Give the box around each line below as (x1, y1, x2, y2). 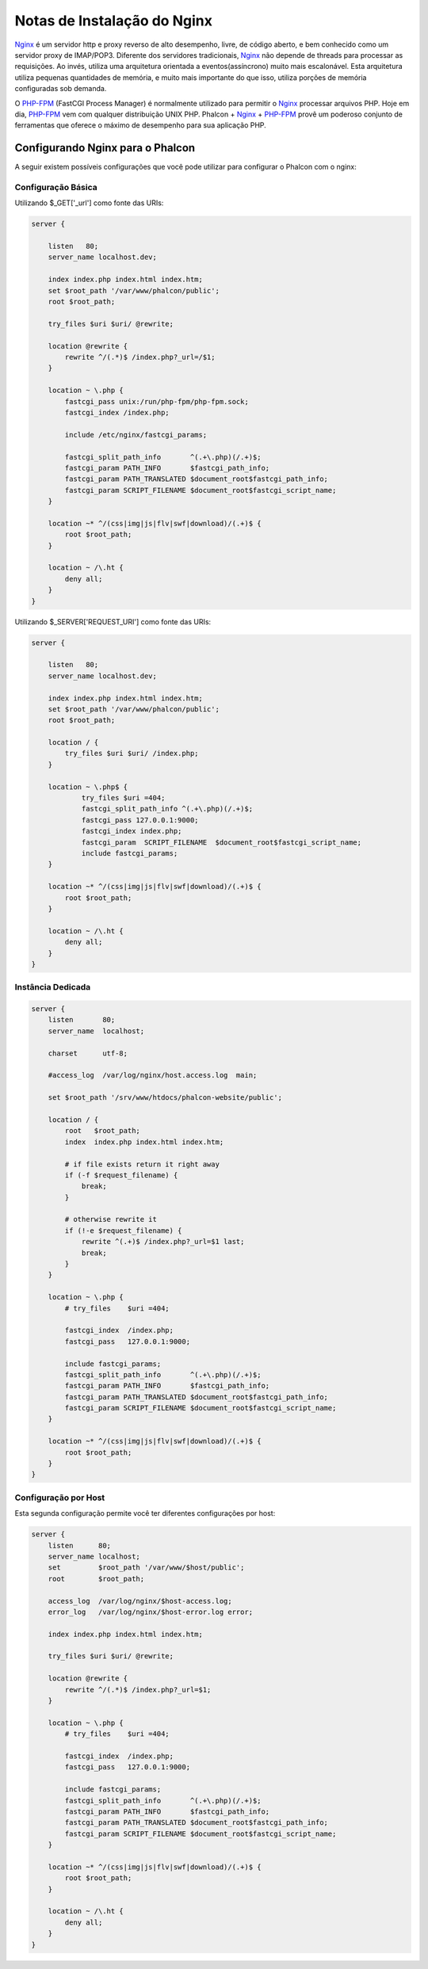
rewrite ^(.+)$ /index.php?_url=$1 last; (81, 1237, 245, 1246)
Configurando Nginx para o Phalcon (14, 141, 196, 155)
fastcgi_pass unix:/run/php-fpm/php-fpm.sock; (64, 397, 249, 406)
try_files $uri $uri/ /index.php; (64, 749, 199, 758)
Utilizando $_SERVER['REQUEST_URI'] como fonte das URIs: (14, 616, 212, 626)
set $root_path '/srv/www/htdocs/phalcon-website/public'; (48, 1093, 283, 1102)
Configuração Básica (14, 181, 98, 193)
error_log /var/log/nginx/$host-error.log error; (48, 1607, 254, 1616)
